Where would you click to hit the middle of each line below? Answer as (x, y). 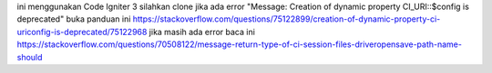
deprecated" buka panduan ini (74, 19)
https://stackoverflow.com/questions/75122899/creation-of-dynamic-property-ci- (287, 19)
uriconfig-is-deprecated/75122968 (82, 32)
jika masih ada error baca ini (202, 32)
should (30, 57)
